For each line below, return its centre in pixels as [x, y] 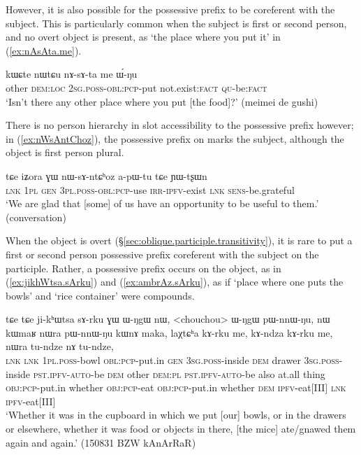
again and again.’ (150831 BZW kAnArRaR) [101, 442]
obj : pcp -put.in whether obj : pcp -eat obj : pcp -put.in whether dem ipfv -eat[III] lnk [176, 387]
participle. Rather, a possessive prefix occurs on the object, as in [143, 268]
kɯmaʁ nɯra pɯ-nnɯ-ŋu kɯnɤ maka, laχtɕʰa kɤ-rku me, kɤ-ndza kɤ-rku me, [169, 332]
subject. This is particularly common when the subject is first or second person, [176, 23]
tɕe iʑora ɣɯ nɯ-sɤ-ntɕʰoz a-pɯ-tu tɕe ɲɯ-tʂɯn [106, 175]
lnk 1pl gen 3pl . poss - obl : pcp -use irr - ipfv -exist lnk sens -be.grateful [150, 189]
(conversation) [36, 217]
